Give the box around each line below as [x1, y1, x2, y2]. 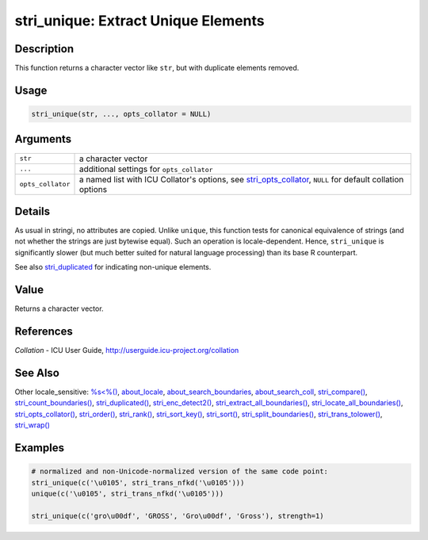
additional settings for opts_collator [78, 163, 213, 174]
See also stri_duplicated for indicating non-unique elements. [14, 262, 212, 272]
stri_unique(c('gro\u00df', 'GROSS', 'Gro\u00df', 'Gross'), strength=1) [31, 511, 324, 520]
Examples [14, 441, 65, 454]
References [14, 324, 73, 338]
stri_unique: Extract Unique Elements [14, 12, 265, 29]
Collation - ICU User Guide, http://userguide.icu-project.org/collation [14, 346, 239, 355]
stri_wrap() [14, 420, 51, 430]
